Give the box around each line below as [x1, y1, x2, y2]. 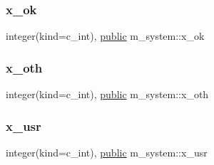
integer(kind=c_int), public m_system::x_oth [6, 87, 209, 102]
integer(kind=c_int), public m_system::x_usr [6, 144, 208, 159]
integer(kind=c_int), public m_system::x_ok [6, 28, 205, 43]
